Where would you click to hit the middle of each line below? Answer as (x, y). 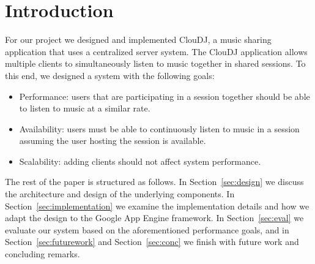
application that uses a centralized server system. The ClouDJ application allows (156, 51)
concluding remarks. (43, 254)
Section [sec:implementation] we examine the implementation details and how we (157, 206)
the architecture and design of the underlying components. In (120, 194)
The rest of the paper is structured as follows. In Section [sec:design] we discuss (154, 182)
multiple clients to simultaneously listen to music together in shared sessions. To (155, 63)
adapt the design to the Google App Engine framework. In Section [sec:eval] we (154, 218)
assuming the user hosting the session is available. (113, 141)
